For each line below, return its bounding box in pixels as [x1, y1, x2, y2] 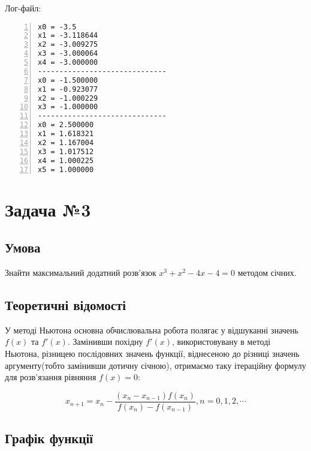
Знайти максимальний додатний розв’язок [5, 266, 156, 279]
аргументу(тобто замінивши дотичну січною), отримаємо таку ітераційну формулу [5, 359, 306, 371]
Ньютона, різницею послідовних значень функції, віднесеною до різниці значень [5, 347, 300, 360]
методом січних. [237, 266, 297, 279]
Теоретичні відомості [5, 296, 126, 314]
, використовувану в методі [172, 335, 271, 348]
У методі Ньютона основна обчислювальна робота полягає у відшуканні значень [5, 323, 298, 336]
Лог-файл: [5, 2, 41, 14]
